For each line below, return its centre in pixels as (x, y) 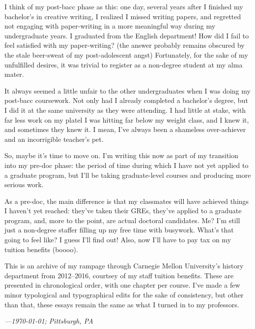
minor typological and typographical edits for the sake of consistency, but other (124, 295)
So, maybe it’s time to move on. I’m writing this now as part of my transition (122, 155)
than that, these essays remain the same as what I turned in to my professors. (122, 304)
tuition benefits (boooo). (41, 249)
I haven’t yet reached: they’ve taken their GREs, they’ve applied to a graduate (123, 211)
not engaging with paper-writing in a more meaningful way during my (110, 26)
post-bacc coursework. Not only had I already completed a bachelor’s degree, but (126, 100)
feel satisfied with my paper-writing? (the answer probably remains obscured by (125, 45)
